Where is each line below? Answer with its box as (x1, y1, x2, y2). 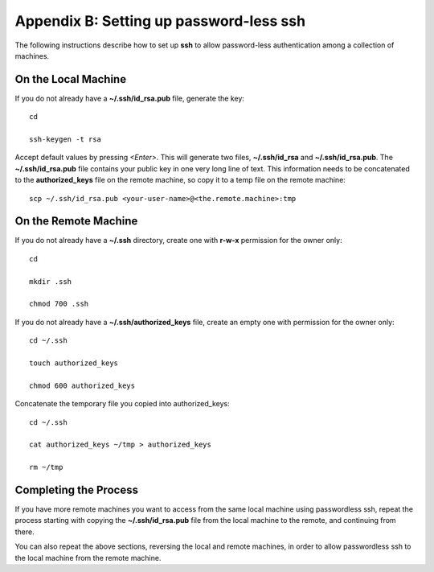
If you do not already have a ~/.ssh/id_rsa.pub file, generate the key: (14, 93, 245, 103)
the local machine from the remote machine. (14, 553, 162, 562)
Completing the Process (14, 483, 138, 496)
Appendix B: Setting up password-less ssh (14, 12, 305, 30)
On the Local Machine (14, 72, 127, 86)
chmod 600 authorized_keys (29, 381, 136, 390)
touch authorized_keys (29, 359, 119, 368)
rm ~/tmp (29, 463, 63, 472)
